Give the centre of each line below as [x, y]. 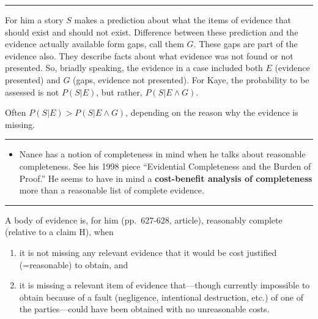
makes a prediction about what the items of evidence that [183, 20]
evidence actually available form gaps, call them [94, 44]
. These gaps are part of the [246, 44]
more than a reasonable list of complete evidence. [112, 190]
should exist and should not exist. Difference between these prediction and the [152, 32]
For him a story [34, 20]
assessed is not [32, 92]
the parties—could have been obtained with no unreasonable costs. [144, 309]
